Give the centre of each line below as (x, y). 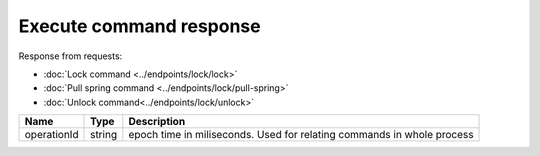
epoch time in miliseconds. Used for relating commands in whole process (301, 135)
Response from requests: (70, 56)
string (104, 135)
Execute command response (139, 26)
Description (157, 122)
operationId (51, 135)
